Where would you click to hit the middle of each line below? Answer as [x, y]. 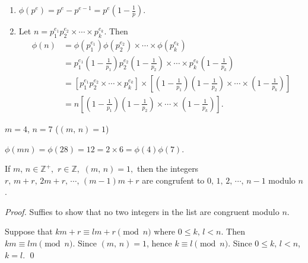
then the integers [168, 169]
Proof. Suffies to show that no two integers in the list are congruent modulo [142, 211]
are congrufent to [173, 180]
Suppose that [29, 231]
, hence [159, 243]
